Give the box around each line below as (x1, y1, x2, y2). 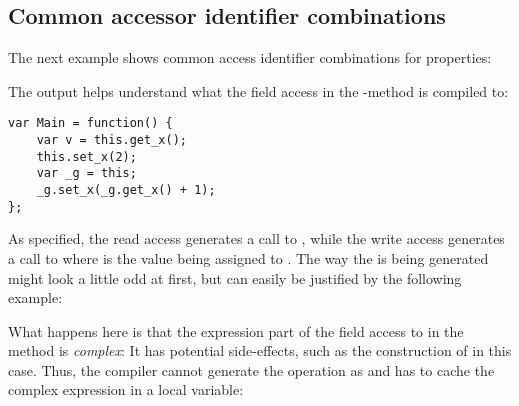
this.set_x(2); (36, 149, 137, 164)
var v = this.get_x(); (36, 133, 187, 148)
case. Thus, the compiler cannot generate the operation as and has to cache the (8, 359, 495, 380)
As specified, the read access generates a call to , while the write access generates (8, 228, 505, 249)
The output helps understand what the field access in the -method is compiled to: (8, 80, 509, 101)
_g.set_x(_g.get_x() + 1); (36, 183, 216, 198)
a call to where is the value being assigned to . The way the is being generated (8, 247, 489, 268)
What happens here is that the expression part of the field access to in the (8, 320, 464, 341)
